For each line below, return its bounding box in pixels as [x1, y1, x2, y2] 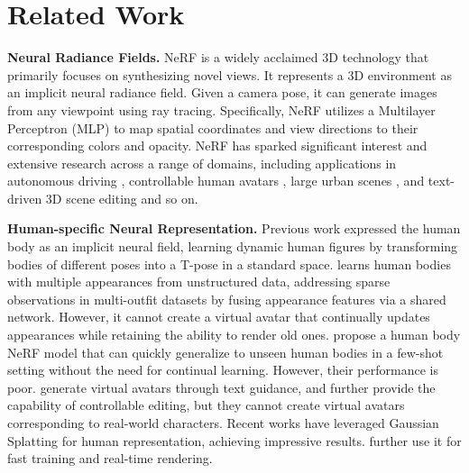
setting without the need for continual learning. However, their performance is [7, 360, 438, 379]
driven [7, 188, 42, 207]
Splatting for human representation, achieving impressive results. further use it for [7, 431, 462, 450]
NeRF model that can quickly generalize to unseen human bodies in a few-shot [7, 342, 444, 361]
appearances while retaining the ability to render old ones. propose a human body [7, 325, 461, 344]
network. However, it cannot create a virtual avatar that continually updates [7, 307, 430, 326]
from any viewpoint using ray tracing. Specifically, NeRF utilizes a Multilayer [7, 100, 436, 119]
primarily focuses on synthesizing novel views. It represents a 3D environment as [7, 65, 452, 84]
